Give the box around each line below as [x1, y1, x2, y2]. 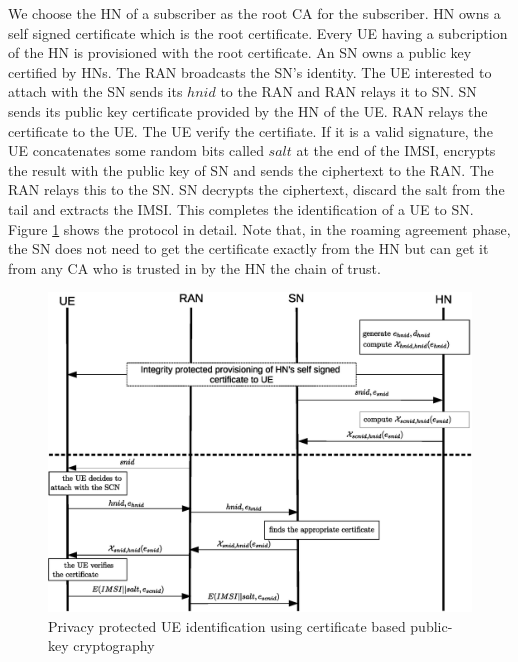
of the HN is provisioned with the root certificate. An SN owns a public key [8, 42, 472, 63]
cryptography [73, 635, 155, 656]
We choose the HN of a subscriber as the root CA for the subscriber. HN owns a [8, 3, 501, 23]
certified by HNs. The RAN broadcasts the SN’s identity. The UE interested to [8, 61, 492, 82]
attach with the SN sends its [8, 81, 183, 102]
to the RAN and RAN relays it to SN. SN [220, 81, 477, 102]
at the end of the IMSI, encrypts [296, 140, 496, 161]
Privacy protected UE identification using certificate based [48, 615, 406, 636]
